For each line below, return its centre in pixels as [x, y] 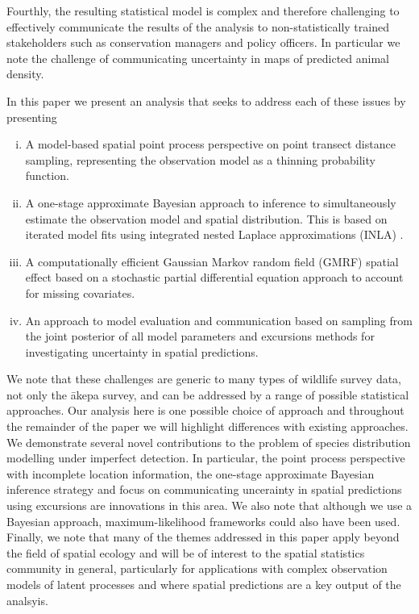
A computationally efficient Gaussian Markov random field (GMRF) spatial [212, 261]
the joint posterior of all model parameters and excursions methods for [200, 336]
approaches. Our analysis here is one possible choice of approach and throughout [205, 410]
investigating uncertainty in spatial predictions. [142, 351]
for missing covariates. [80, 292]
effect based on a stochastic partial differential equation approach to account [214, 277]
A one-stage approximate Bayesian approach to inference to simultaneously [211, 202]
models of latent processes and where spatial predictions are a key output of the [204, 584]
